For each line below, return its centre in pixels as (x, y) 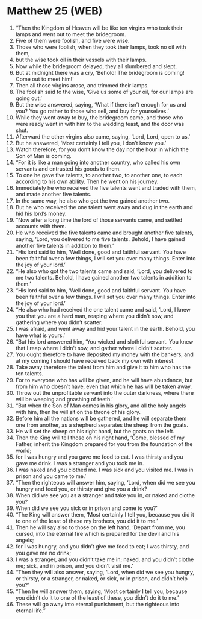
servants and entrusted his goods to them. (68, 168)
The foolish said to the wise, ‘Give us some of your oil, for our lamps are (105, 92)
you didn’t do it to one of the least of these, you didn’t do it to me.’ (97, 597)
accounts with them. (41, 226)
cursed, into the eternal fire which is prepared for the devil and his (97, 533)
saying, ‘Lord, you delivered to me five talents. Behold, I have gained (100, 239)
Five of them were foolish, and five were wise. (72, 40)
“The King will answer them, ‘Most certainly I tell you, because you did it (105, 514)
